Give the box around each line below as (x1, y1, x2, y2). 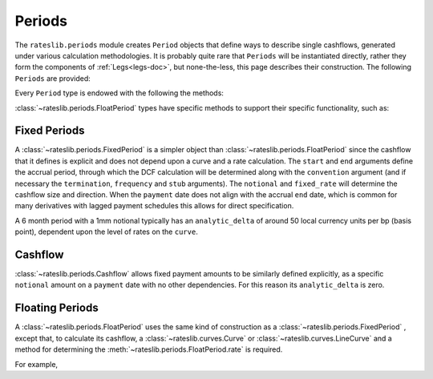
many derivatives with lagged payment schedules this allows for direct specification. (14, 201, 294, 211)
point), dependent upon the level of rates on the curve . (14, 227, 198, 236)
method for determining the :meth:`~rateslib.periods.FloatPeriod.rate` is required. (14, 345, 283, 354)
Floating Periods (14, 301, 99, 315)
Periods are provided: (14, 73, 91, 83)
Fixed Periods (14, 124, 85, 138)
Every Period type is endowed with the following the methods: (14, 88, 225, 98)
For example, (14, 359, 59, 369)
